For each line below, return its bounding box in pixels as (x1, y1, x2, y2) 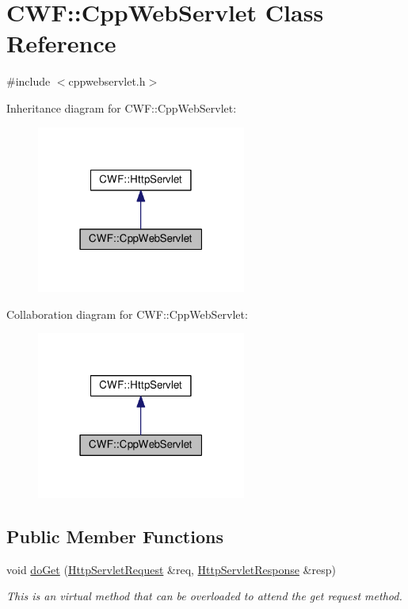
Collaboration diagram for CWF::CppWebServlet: (6, 305, 248, 322)
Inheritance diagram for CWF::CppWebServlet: (6, 99, 237, 116)
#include (6, 73, 51, 90)
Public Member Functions (6, 523, 223, 548)
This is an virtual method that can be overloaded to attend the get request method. (6, 588, 402, 604)
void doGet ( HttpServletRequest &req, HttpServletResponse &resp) (6, 561, 336, 577)
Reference (6, 27, 116, 59)
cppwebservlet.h (68, 73, 146, 90)
